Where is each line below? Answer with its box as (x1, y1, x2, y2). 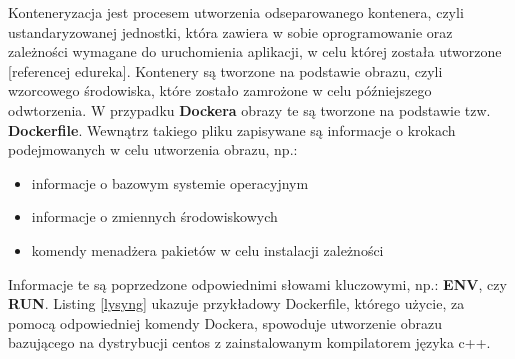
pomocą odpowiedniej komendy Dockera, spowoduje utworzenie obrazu (8, 312, 443, 333)
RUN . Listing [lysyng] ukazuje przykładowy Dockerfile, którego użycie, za (8, 293, 465, 314)
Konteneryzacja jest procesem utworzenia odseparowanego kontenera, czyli (8, 2, 464, 22)
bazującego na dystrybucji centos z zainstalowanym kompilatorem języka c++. (8, 332, 491, 353)
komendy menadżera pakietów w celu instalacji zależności (31, 239, 384, 260)
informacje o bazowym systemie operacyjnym (31, 172, 309, 193)
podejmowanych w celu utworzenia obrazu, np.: (8, 139, 298, 160)
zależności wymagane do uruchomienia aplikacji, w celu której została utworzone (8, 41, 502, 62)
